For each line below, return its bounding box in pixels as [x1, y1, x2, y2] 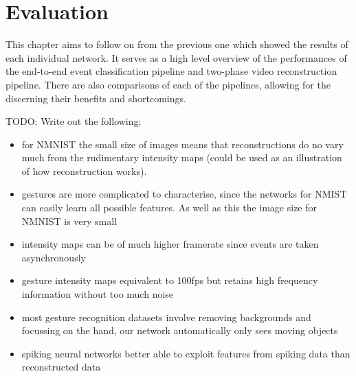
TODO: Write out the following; [5, 114, 142, 128]
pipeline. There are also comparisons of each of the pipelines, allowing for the [5, 77, 331, 91]
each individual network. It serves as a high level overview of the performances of [5, 50, 347, 64]
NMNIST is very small [21, 213, 118, 228]
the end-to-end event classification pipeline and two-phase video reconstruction [5, 64, 337, 78]
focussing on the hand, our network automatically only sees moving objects [21, 323, 338, 338]
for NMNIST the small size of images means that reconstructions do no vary [21, 137, 344, 151]
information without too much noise [21, 287, 174, 301]
